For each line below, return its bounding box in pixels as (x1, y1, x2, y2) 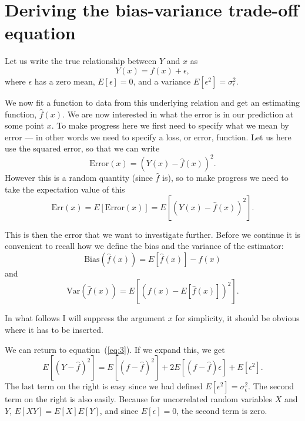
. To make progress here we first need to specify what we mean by (51, 119, 289, 132)
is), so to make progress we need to (162, 171, 289, 184)
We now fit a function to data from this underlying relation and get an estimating (5, 96, 300, 108)
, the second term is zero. (176, 404, 267, 416)
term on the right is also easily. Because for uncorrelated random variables (5, 393, 273, 405)
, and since (99, 404, 139, 416)
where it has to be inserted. (5, 323, 103, 335)
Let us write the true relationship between (5, 55, 157, 67)
